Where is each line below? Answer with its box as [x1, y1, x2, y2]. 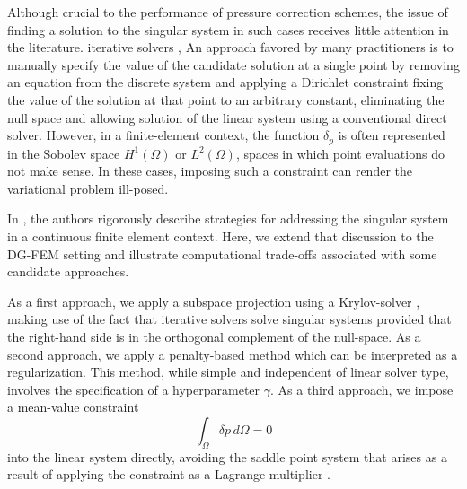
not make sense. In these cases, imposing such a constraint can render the [7, 162, 412, 180]
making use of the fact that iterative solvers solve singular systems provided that [7, 310, 452, 328]
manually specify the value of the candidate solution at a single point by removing [7, 55, 460, 74]
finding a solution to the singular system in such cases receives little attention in [7, 20, 449, 39]
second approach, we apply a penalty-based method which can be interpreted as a [7, 345, 458, 363]
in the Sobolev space [7, 144, 120, 162]
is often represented [338, 126, 445, 144]
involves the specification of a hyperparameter [7, 380, 260, 398]
